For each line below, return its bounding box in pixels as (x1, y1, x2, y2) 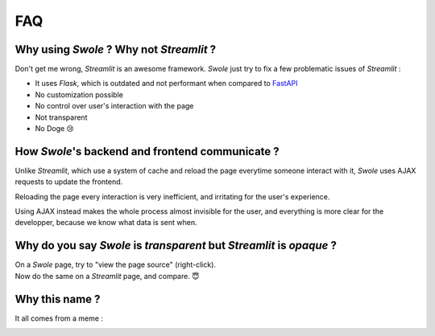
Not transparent (35, 113, 88, 122)
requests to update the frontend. (14, 177, 123, 186)
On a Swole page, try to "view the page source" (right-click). (14, 260, 217, 269)
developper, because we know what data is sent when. (14, 218, 197, 227)
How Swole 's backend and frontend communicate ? (14, 145, 280, 158)
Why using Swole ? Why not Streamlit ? (14, 43, 217, 56)
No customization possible (35, 89, 124, 100)
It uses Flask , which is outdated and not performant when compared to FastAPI (35, 79, 298, 88)
